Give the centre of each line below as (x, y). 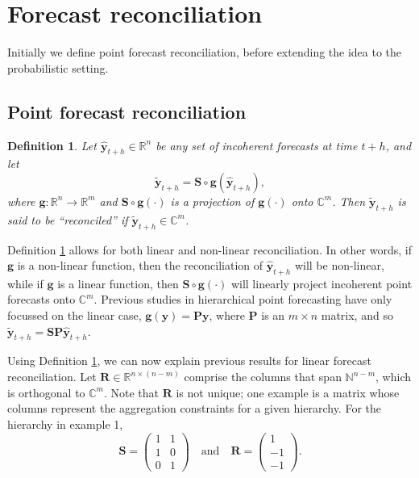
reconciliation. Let (52, 377)
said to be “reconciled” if (68, 219)
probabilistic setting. (58, 67)
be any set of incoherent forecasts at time (257, 145)
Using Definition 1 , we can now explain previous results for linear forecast (189, 361)
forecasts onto (41, 299)
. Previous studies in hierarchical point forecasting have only (243, 299)
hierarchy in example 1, (65, 423)
